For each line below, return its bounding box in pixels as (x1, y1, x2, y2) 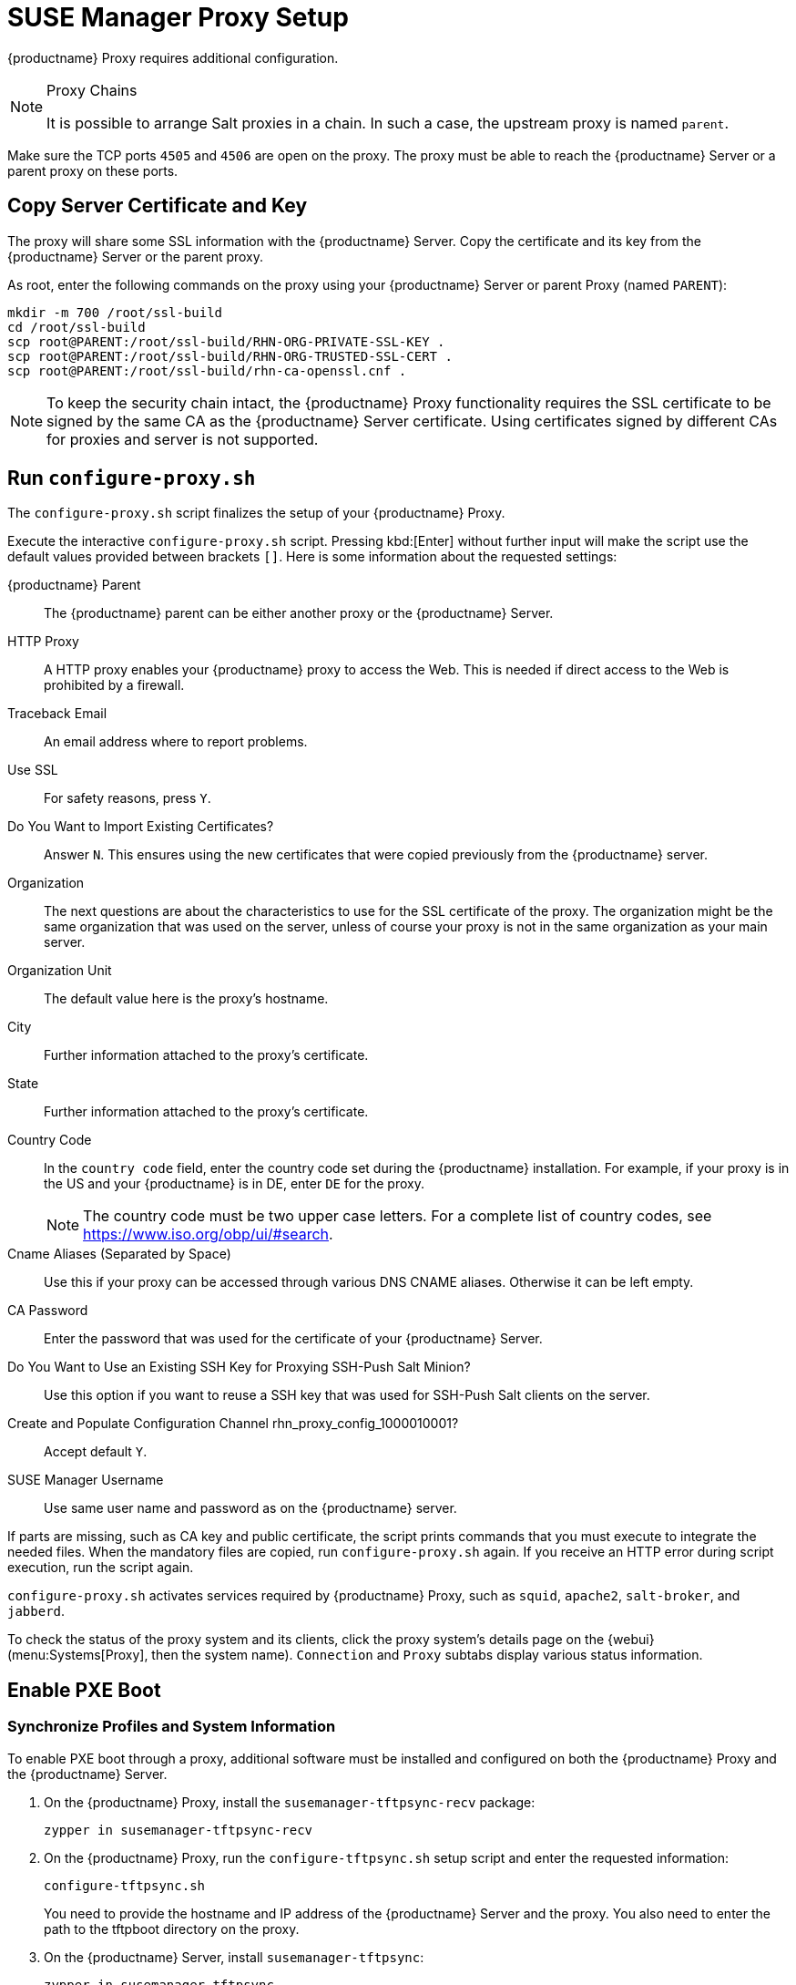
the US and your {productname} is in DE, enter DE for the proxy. (44, 1176, 424, 1192)
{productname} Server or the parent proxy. (7, 248, 264, 264)
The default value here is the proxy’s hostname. (44, 991, 329, 1007)
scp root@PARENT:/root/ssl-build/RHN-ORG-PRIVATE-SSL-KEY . (7, 334, 445, 349)
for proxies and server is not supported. (46, 429, 319, 448)
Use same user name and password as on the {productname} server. (44, 1500, 457, 1517)
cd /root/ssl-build (7, 319, 146, 334)
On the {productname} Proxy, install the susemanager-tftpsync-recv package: (44, 1794, 536, 1810)
